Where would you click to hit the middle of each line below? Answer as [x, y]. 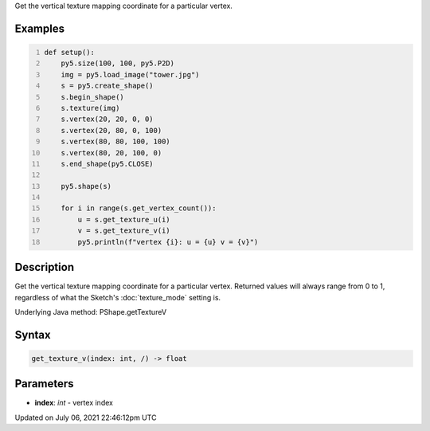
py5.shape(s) [86, 186]
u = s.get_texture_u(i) [124, 219]
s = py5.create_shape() [107, 86]
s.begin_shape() [93, 97]
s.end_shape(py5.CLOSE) [107, 164]
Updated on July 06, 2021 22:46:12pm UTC [86, 417]
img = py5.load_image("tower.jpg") [130, 74]
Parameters [44, 384]
